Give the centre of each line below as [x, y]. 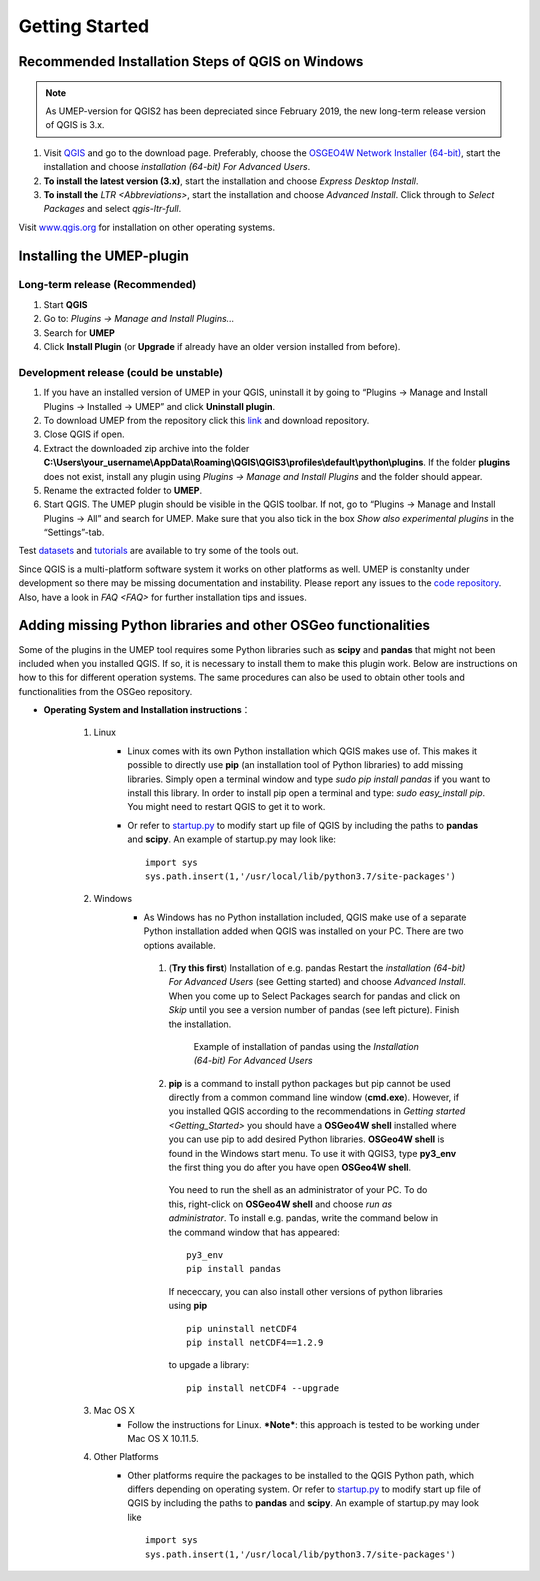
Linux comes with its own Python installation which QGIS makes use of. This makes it [302, 751]
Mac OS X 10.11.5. [163, 1438]
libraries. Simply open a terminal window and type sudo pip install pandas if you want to [309, 779]
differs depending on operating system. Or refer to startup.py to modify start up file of [304, 1489]
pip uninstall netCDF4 [242, 1328]
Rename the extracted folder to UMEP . [123, 490]
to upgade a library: [209, 1365]
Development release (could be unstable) [121, 372]
